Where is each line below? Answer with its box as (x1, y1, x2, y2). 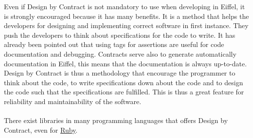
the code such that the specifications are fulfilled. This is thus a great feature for (4, 87, 244, 97)
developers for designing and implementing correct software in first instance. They (4, 20, 249, 31)
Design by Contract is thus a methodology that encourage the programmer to (4, 68, 235, 78)
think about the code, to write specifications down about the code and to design (4, 77, 243, 87)
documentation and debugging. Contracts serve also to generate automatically (4, 48, 236, 59)
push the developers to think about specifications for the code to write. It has (4, 30, 235, 40)
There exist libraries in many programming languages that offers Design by (4, 115, 228, 125)
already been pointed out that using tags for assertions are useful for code (4, 39, 224, 49)
